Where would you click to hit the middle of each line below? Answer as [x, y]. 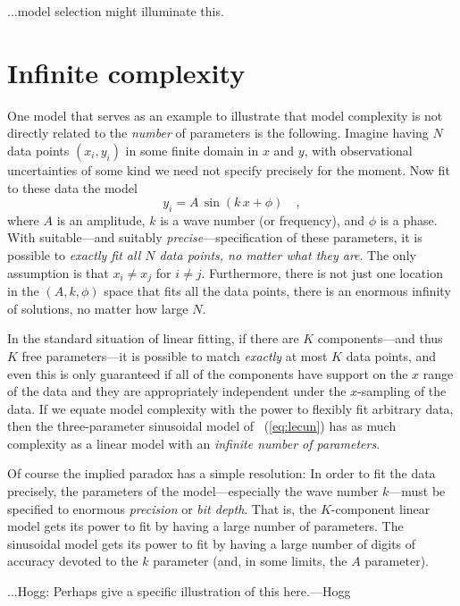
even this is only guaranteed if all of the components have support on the [208, 373]
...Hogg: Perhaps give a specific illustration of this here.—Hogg [179, 591]
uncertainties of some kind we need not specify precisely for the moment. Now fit [229, 169]
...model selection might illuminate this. [116, 11]
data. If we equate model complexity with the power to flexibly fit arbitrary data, [230, 408]
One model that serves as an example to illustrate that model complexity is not [225, 115]
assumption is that [58, 272]
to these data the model [72, 187]
